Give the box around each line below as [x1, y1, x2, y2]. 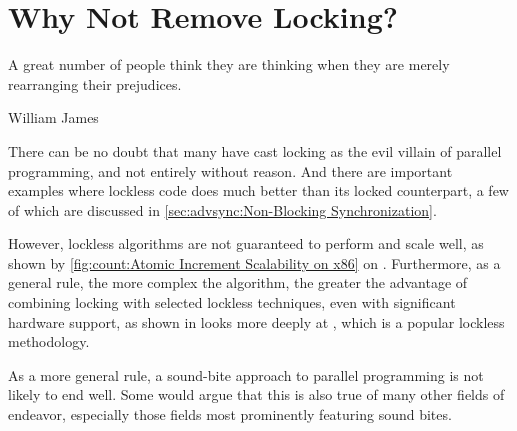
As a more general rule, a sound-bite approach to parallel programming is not [8, 364, 484, 385]
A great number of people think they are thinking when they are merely [8, 54, 450, 75]
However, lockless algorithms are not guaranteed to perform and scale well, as [8, 233, 484, 254]
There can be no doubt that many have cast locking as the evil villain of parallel [8, 140, 502, 161]
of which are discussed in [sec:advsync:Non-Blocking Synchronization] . [8, 199, 437, 220]
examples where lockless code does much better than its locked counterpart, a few [8, 180, 509, 201]
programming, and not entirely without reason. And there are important [8, 160, 453, 181]
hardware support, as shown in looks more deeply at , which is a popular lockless [8, 311, 505, 332]
